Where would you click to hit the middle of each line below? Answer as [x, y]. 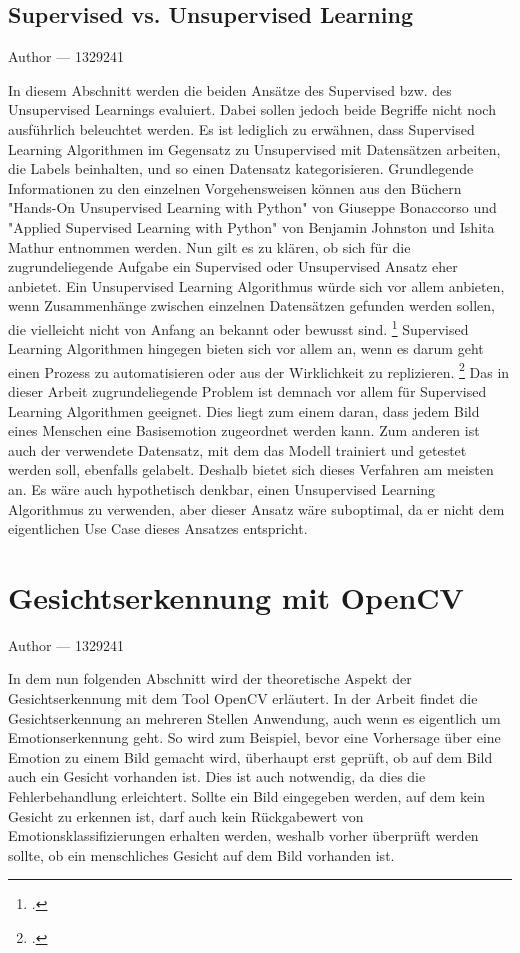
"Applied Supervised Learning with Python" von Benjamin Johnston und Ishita [251, 226]
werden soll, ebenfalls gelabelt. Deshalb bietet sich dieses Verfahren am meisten [251, 469]
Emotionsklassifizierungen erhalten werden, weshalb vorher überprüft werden [243, 835]
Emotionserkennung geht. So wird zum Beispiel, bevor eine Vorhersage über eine [254, 737]
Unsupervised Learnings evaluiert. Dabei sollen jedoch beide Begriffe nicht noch [252, 109]
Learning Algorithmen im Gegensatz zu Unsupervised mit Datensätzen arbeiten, [254, 148]
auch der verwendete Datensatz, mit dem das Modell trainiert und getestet [237, 449]
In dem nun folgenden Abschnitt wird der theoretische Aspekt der [210, 678]
